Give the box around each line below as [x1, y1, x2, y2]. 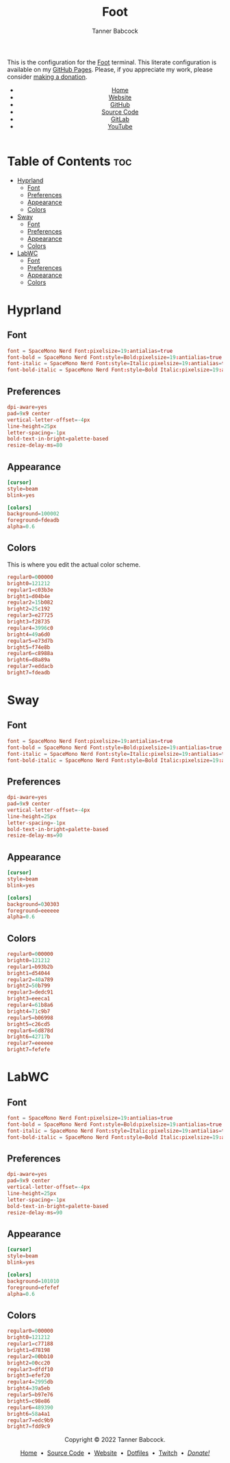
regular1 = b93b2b [7, 963, 53, 970]
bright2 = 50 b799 [7, 983, 51, 989]
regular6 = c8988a [7, 650, 53, 657]
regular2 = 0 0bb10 [7, 1353, 53, 1360]
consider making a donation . [7, 73, 88, 81]
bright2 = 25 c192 [7, 606, 51, 613]
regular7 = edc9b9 [7, 1416, 53, 1424]
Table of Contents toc [7, 153, 132, 169]
